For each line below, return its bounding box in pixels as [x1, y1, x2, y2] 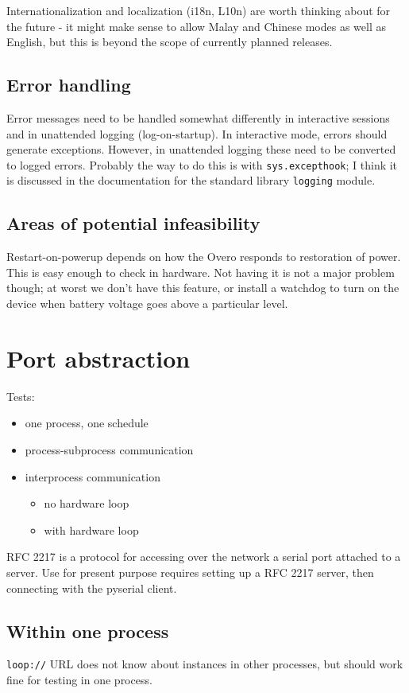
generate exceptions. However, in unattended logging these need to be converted [6, 141, 396, 158]
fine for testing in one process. [6, 671, 152, 687]
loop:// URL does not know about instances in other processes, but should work [6, 656, 403, 672]
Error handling [6, 72, 131, 97]
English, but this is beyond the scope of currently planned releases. [6, 33, 333, 50]
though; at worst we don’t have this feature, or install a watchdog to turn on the [6, 279, 399, 296]
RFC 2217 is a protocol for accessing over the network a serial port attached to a [6, 548, 401, 565]
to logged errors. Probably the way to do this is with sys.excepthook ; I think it [6, 156, 398, 173]
